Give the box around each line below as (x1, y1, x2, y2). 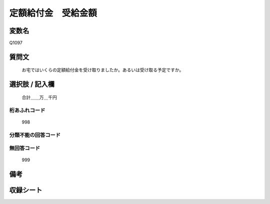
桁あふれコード (9, 106, 45, 113)
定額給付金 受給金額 (9, 7, 97, 18)
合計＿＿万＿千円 (21, 94, 57, 100)
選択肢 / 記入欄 (9, 80, 55, 88)
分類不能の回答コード (9, 131, 61, 138)
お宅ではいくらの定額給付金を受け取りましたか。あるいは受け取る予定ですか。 (21, 67, 184, 73)
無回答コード (9, 145, 40, 152)
